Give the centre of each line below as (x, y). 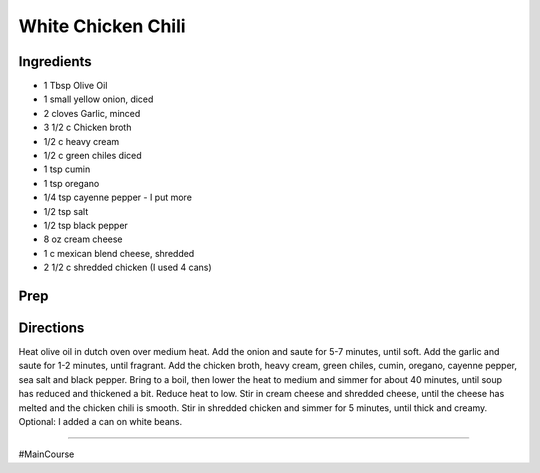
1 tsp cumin (67, 169)
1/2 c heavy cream (81, 141)
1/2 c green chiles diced (92, 156)
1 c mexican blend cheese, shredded (119, 253)
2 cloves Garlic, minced (92, 113)
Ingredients (55, 61)
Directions (51, 327)
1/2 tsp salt (66, 211)
